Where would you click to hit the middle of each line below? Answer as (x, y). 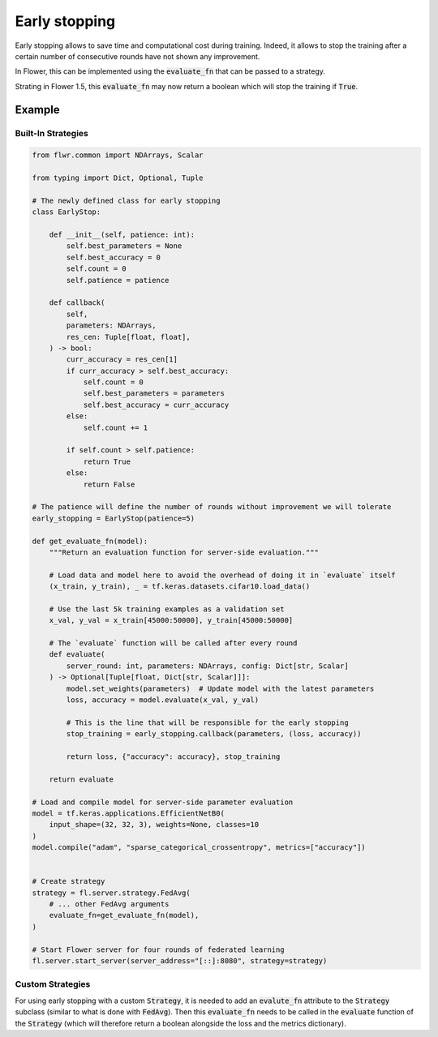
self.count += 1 (116, 427)
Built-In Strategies (52, 133)
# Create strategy (69, 881)
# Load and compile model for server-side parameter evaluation (163, 802)
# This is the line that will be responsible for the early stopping (207, 722)
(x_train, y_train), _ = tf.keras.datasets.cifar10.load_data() (180, 587)
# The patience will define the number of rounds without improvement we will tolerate (212, 507)
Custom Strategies (53, 984)
